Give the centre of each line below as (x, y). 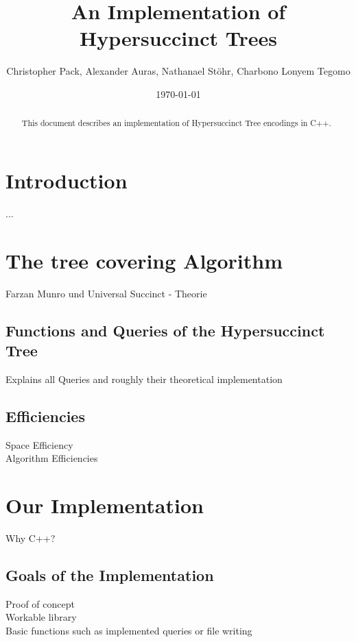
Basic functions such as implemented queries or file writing (129, 630)
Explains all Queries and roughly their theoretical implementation (144, 379)
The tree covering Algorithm (144, 260)
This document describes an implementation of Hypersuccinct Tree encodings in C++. (176, 123)
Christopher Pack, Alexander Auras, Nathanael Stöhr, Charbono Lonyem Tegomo (178, 71)
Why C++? (31, 538)
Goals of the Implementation (110, 575)
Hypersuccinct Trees (178, 38)
